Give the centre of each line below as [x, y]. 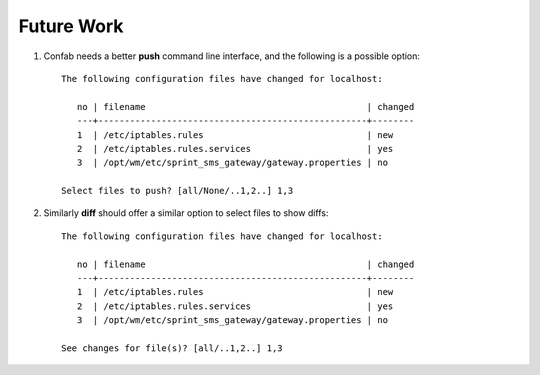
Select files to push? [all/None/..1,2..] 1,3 [177, 191]
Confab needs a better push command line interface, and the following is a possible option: [231, 56]
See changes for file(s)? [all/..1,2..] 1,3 [172, 348]
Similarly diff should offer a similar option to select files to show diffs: [186, 213]
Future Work [71, 26]
